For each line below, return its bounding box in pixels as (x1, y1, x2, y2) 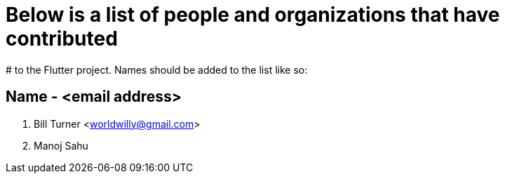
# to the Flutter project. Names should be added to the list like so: (6, 63, 308, 76)
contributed (6, 27, 118, 51)
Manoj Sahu (34, 139, 88, 152)
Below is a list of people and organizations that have (6, 3, 500, 27)
